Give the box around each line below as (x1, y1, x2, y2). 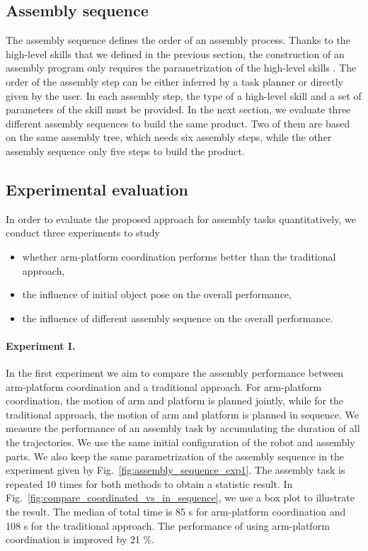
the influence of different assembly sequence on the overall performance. (22, 310, 333, 325)
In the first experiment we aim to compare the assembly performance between (6, 365, 344, 380)
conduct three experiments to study (6, 225, 161, 240)
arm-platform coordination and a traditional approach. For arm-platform (6, 379, 322, 394)
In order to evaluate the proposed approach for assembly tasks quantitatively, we (6, 211, 356, 226)
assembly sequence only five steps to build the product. (6, 143, 245, 158)
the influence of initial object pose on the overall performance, (22, 287, 292, 302)
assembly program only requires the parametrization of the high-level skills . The (6, 60, 357, 75)
